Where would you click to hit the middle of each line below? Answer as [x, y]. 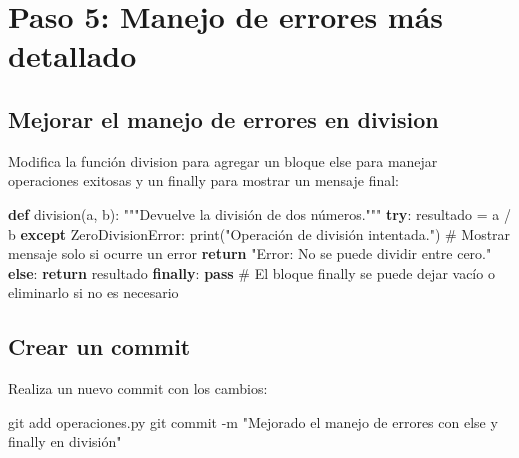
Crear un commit [99, 346]
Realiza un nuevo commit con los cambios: [138, 388]
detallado [72, 55]
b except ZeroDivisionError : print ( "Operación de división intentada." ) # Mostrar [259, 233]
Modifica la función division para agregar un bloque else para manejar [223, 160]
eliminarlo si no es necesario [93, 292]
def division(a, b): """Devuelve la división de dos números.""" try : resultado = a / [259, 213]
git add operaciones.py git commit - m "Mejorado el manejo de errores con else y [253, 421]
